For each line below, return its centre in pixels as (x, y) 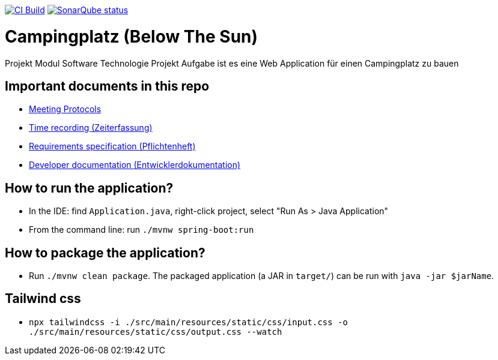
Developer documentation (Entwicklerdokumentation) (135, 165)
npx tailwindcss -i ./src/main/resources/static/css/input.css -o (189, 322)
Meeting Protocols (65, 109)
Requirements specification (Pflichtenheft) (112, 146)
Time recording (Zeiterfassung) (91, 128)
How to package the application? (105, 253)
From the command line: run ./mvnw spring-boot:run (141, 230)
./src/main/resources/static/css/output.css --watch (156, 331)
